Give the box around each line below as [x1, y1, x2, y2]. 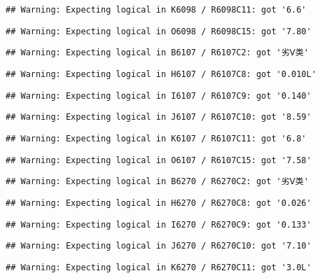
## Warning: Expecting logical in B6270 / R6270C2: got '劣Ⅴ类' [6, 176, 309, 187]
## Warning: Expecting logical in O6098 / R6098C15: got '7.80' [6, 26, 312, 36]
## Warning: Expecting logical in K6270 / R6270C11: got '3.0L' [6, 262, 312, 272]
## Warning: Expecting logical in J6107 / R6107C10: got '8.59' [6, 112, 312, 123]
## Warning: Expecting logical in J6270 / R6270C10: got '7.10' [6, 241, 312, 251]
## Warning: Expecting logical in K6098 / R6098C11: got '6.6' [6, 5, 307, 15]
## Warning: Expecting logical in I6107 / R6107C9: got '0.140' [6, 90, 312, 101]
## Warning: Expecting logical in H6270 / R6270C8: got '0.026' [6, 197, 312, 208]
